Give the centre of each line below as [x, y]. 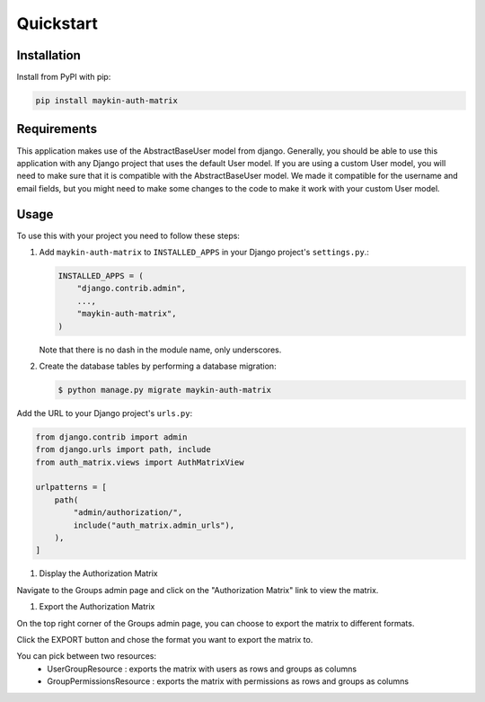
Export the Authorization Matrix [97, 607]
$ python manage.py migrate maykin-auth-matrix [164, 390]
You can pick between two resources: [87, 656]
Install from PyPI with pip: [64, 77]
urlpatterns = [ [71, 487]
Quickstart [57, 23]
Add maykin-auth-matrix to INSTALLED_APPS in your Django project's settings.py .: [204, 253]
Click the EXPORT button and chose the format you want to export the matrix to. [165, 639]
